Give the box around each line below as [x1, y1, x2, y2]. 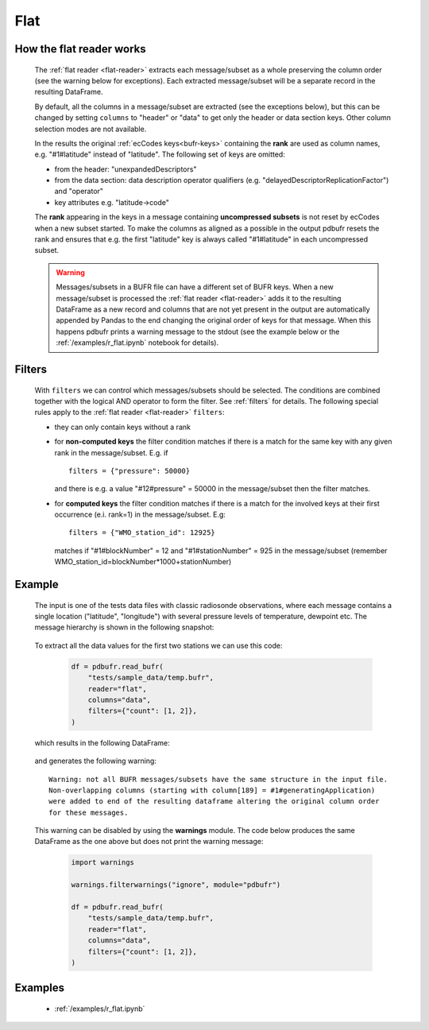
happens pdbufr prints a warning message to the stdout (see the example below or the [56, 327, 340, 336]
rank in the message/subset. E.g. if [54, 447, 168, 457]
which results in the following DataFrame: [34, 738, 170, 747]
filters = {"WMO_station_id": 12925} [68, 529, 216, 537]
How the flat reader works [14, 42, 146, 56]
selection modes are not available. [34, 124, 147, 134]
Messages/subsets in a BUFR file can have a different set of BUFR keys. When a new [56, 282, 334, 292]
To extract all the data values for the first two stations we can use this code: [34, 641, 283, 650]
